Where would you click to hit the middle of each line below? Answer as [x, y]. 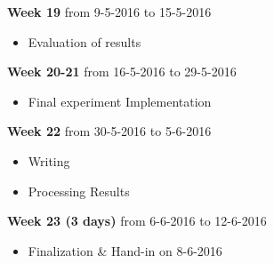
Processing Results [79, 191]
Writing [49, 160]
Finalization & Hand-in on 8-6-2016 [125, 250]
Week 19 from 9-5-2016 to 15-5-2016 [109, 12]
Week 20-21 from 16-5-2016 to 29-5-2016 [122, 72]
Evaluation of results [85, 41]
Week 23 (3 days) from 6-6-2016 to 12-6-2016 [137, 221]
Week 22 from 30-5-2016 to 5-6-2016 [109, 131]
